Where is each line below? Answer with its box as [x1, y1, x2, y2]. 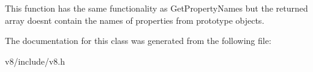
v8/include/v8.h [5, 54, 66, 67]
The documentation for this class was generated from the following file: [5, 34, 271, 47]
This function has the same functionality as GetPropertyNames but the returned [5, 2, 308, 14]
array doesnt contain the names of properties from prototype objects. [5, 13, 265, 26]
